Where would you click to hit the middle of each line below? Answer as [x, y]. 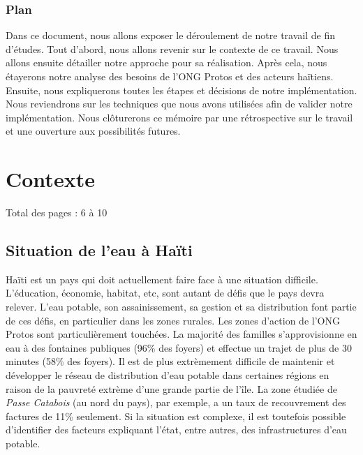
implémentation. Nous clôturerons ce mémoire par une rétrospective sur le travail [179, 117]
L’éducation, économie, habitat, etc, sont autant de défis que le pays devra [165, 293]
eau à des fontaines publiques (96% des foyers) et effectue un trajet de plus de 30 [179, 347]
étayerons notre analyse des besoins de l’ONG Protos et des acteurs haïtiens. [170, 76]
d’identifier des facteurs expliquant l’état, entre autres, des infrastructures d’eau [176, 430]
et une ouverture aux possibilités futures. [93, 131]
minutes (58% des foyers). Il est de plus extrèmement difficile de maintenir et [170, 361]
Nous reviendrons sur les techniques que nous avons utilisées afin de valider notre [179, 104]
